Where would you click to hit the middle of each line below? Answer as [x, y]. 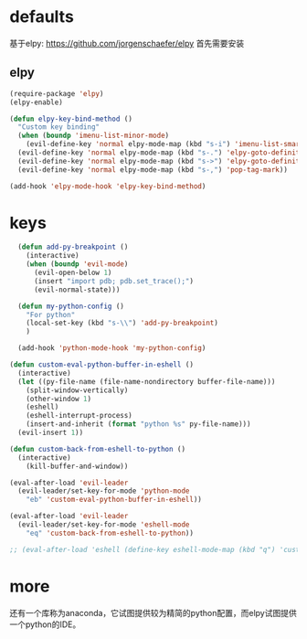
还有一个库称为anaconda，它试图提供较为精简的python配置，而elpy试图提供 [153, 612]
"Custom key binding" [59, 127]
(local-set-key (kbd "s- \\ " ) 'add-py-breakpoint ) [122, 323]
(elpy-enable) [37, 102]
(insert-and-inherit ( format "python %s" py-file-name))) [138, 424]
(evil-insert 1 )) [51, 433]
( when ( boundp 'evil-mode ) [77, 264]
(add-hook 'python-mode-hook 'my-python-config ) [112, 348]
